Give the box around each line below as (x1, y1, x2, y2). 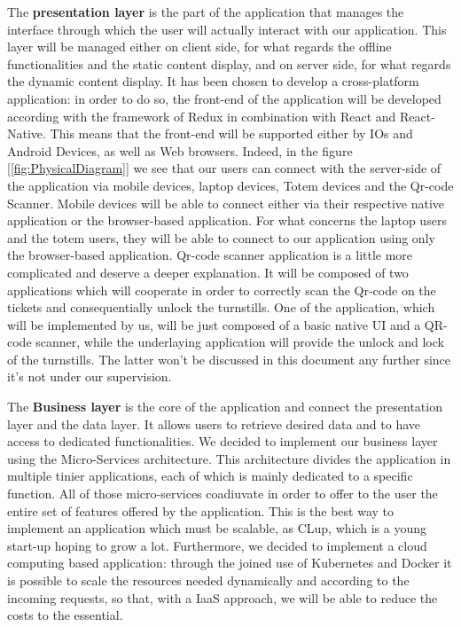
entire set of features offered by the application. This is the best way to (7, 501, 395, 520)
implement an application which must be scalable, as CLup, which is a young (7, 519, 426, 537)
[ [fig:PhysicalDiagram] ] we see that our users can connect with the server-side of (7, 159, 441, 177)
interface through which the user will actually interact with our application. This (7, 20, 447, 38)
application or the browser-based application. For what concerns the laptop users (7, 211, 447, 230)
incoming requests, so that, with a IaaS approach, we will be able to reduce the (7, 588, 438, 607)
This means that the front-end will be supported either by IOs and (50, 124, 413, 143)
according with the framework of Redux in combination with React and (7, 106, 396, 125)
